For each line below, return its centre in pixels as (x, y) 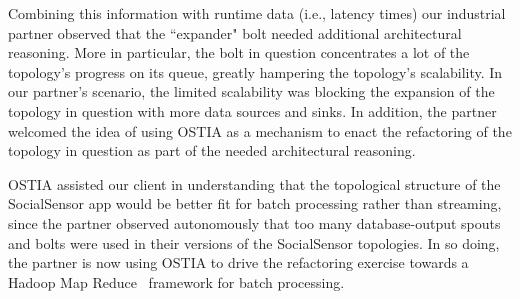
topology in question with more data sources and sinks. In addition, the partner (252, 110)
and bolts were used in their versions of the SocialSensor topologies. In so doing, (254, 242)
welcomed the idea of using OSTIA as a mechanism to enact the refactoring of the (260, 130)
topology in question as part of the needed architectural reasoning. (212, 150)
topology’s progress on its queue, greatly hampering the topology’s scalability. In (255, 71)
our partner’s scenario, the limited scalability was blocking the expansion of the (251, 91)
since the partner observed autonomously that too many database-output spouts (254, 222)
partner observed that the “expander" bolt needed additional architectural (235, 32)
